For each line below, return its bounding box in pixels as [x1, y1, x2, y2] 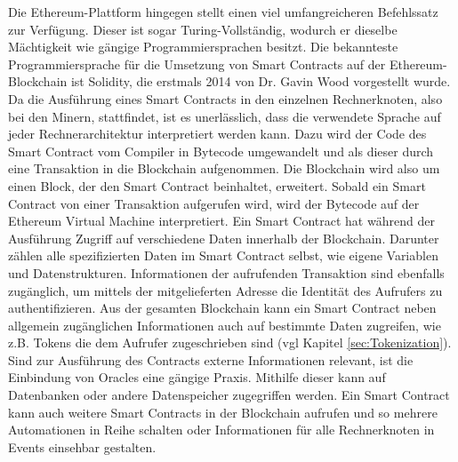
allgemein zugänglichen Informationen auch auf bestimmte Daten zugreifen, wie [8, 315, 441, 334]
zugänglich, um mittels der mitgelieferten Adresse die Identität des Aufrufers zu [8, 281, 443, 299]
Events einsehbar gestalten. [8, 437, 157, 456]
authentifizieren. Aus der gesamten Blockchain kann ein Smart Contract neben [8, 299, 437, 317]
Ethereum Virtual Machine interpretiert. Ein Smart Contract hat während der [8, 211, 435, 230]
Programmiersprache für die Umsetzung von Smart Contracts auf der [8, 54, 386, 73]
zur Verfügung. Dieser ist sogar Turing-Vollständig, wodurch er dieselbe [8, 20, 398, 38]
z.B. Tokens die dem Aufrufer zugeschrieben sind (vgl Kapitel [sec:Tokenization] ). [8, 333, 452, 352]
